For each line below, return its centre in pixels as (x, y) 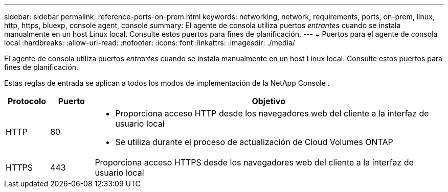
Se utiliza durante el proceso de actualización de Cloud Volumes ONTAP (254, 142)
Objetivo (268, 101)
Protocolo (27, 101)
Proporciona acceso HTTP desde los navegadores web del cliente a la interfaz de (272, 113)
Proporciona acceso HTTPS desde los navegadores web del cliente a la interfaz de (254, 162)
